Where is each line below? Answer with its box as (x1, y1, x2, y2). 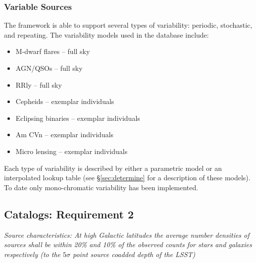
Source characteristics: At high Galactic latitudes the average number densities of (4, 229, 250, 240)
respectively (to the (4, 249, 60, 259)
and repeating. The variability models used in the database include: (4, 29, 209, 40)
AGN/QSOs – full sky (15, 63, 83, 73)
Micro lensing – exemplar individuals (15, 146, 128, 156)
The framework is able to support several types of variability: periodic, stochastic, (4, 20, 253, 30)
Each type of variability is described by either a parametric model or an (4, 162, 222, 173)
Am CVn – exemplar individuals (15, 129, 114, 140)
